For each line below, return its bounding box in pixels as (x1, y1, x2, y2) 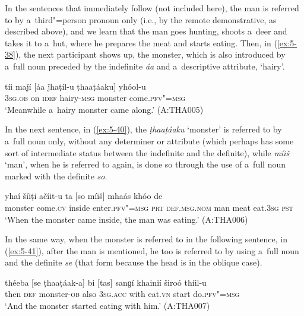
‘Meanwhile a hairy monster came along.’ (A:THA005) (5, 103, 204, 115)
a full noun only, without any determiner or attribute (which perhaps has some (5, 134, 294, 147)
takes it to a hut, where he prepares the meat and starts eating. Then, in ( (5, 36, 277, 49)
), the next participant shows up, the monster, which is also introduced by (15, 48, 286, 61)
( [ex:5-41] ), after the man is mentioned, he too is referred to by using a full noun (5, 244, 299, 257)
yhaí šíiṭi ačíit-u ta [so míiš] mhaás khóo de (5, 189, 163, 202)
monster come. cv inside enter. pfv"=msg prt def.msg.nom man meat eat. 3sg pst (5, 201, 293, 213)
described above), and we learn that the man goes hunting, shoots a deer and (5, 25, 287, 37)
